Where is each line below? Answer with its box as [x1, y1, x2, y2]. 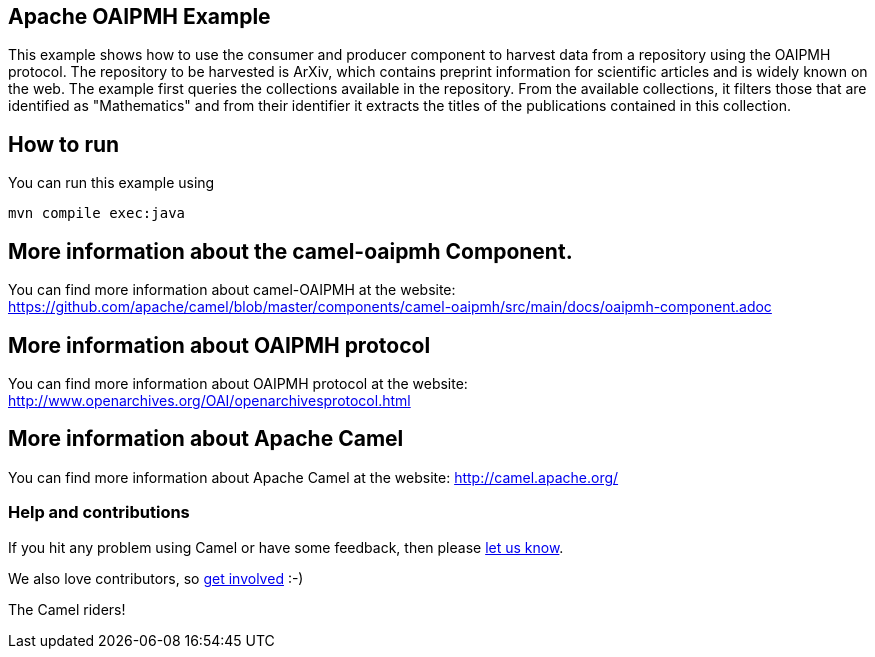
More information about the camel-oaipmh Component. [8, 238, 573, 264]
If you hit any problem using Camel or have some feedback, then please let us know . [8, 538, 564, 556]
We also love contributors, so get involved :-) [8, 569, 304, 587]
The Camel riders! [8, 600, 126, 618]
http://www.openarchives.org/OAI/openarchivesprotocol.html [8, 391, 411, 409]
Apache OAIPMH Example [8, 4, 271, 29]
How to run [8, 131, 120, 157]
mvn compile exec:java [8, 205, 186, 222]
